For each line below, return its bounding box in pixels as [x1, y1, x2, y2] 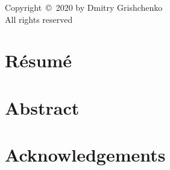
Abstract [5, 95, 80, 120]
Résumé [5, 48, 72, 73]
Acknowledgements [5, 142, 166, 167]
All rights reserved [5, 13, 73, 25]
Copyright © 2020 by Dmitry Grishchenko [5, 1, 163, 13]
